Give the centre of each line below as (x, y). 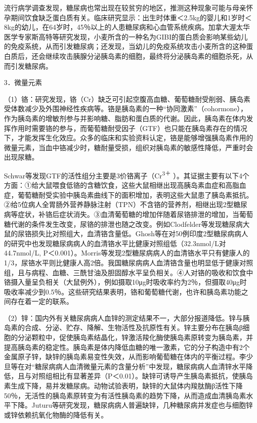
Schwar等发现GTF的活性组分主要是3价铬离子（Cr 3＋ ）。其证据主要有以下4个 (127, 174)
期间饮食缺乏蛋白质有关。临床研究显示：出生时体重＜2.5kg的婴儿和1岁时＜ (131, 17)
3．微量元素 (23, 82)
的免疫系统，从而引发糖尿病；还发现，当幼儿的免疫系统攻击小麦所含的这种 (125, 46)
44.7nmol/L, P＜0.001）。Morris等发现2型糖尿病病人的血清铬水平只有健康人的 (127, 253)
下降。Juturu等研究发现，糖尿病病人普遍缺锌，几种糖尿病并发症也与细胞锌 (132, 405)
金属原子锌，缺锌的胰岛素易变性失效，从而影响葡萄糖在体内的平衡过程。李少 (128, 357)
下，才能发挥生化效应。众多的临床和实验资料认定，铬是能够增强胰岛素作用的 (128, 138)
